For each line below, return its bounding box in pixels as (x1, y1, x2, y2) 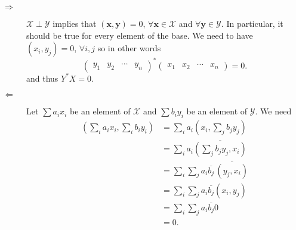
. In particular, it (221, 17, 283, 29)
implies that (53, 17, 97, 29)
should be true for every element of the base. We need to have (26, 29, 253, 41)
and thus (26, 72, 58, 84)
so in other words (97, 42, 161, 54)
